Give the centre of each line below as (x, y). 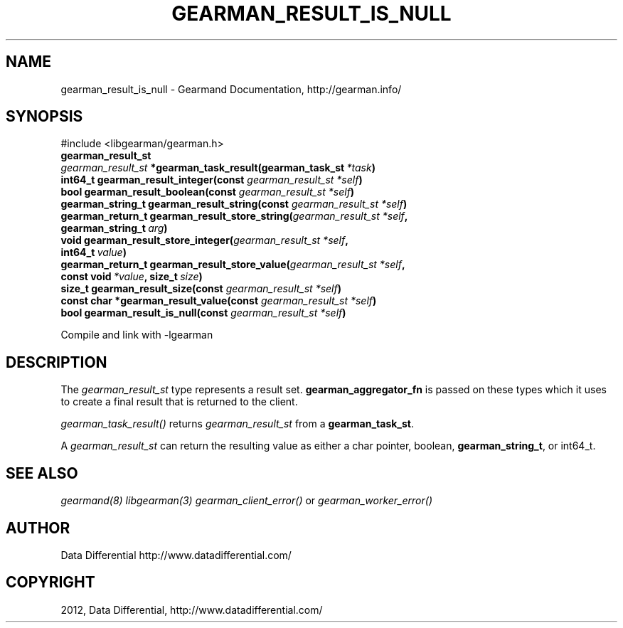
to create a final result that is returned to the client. (179, 402)
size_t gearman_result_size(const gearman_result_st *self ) (201, 289)
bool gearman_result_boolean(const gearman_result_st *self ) (208, 192)
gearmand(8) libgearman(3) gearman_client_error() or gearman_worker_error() (246, 501)
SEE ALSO (42, 473)
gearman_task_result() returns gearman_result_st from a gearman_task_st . (238, 424)
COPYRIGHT (50, 582)
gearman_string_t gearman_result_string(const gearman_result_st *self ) (234, 204)
